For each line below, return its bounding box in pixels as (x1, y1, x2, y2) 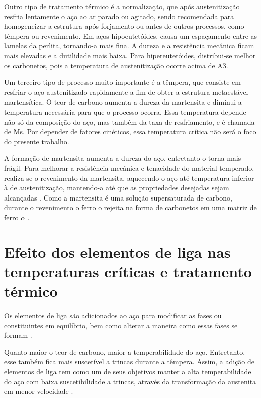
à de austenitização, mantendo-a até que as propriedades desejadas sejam (4, 182, 229, 193)
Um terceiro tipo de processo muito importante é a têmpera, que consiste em (4, 77, 241, 87)
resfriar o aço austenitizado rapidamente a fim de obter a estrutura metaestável (4, 86, 248, 97)
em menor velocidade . (4, 386, 73, 396)
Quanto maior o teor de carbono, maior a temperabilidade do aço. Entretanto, (4, 346, 245, 357)
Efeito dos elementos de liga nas (4, 241, 231, 262)
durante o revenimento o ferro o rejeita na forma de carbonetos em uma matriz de (4, 202, 257, 213)
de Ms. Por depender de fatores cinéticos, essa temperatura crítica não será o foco (4, 126, 256, 137)
